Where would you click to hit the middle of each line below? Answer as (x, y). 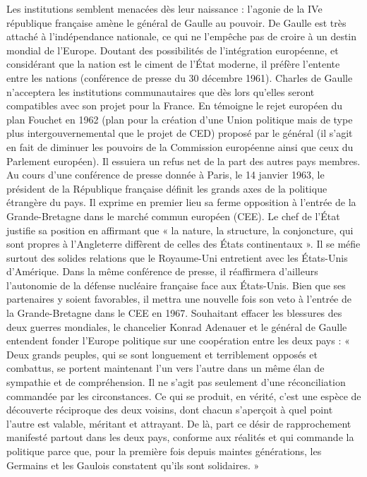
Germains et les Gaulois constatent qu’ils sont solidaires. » (133, 465)
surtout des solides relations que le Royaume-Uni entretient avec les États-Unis (177, 257)
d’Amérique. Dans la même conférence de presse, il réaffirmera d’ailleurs (162, 271)
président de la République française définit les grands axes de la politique (167, 188)
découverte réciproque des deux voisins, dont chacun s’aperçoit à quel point (170, 410)
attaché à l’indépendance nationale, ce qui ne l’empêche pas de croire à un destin (182, 36)
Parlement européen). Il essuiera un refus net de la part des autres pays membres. (183, 161)
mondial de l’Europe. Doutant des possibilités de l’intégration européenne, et (173, 50)
